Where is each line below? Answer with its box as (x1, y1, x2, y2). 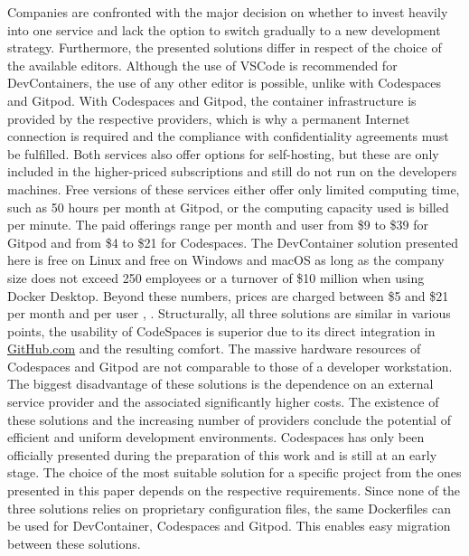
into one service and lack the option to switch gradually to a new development (7, 20, 441, 39)
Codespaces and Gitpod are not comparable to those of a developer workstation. (7, 356, 453, 375)
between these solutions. (7, 533, 141, 552)
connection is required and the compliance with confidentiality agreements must (7, 127, 449, 146)
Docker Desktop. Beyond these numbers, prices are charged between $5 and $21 (7, 286, 449, 305)
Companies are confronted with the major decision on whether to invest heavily (7, 3, 448, 21)
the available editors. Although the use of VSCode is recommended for (7, 55, 398, 74)
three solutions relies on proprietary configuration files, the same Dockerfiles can (7, 498, 451, 517)
